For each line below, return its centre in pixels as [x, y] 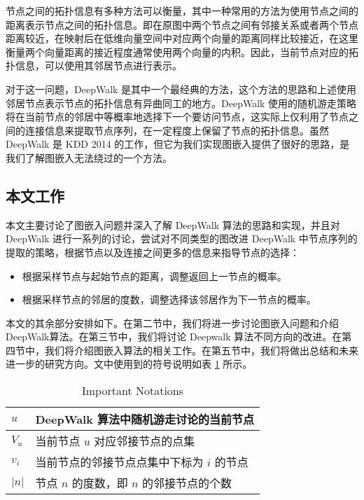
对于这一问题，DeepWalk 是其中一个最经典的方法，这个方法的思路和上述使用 [181, 89]
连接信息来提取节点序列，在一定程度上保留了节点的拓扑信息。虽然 [177, 130]
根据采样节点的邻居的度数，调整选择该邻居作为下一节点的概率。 [169, 299]
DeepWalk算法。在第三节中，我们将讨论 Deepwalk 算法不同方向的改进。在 [174, 336]
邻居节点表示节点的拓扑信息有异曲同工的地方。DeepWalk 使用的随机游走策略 [181, 103]
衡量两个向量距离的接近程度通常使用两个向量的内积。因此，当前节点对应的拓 [182, 51]
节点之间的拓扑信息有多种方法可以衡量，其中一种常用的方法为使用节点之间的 [182, 11]
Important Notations [133, 391]
